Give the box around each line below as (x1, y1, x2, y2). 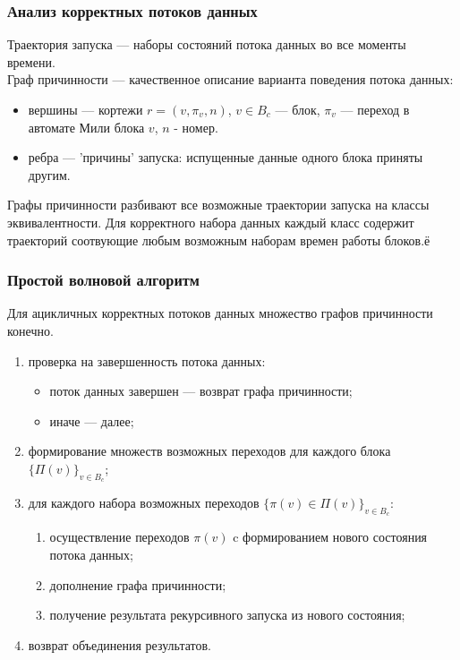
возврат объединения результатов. (28, 635, 211, 654)
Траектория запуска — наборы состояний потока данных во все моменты (7, 35, 406, 54)
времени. (7, 52, 55, 71)
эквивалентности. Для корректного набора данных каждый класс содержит (7, 212, 414, 231)
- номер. (174, 117, 218, 136)
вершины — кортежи (28, 100, 143, 118)
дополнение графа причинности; (49, 575, 226, 594)
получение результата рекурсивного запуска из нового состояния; (49, 605, 405, 624)
